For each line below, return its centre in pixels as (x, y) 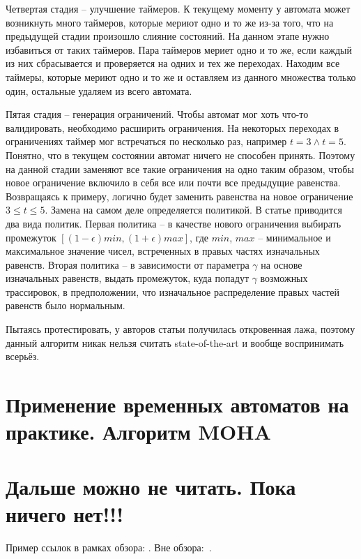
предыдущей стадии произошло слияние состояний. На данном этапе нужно (168, 36)
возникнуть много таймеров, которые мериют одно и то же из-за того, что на (170, 22)
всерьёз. (23, 356)
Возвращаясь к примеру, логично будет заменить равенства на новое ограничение (179, 196)
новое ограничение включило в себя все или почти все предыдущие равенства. (173, 182)
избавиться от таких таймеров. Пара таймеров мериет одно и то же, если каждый (179, 49)
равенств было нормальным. (66, 305)
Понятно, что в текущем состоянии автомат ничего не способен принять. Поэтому (180, 155)
